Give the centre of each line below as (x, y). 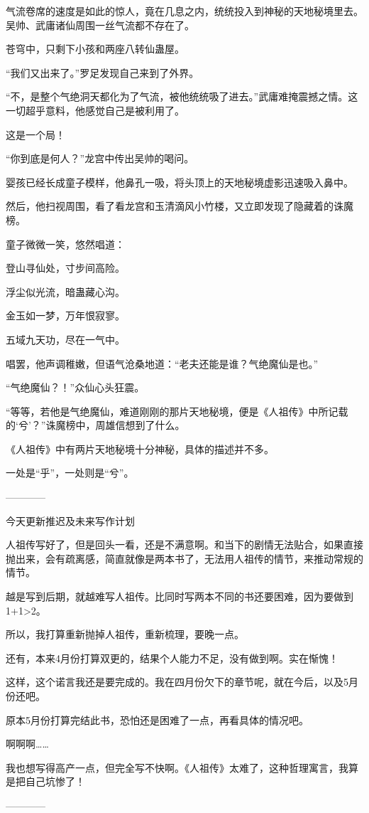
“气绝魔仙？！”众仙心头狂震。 (75, 387)
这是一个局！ (35, 134)
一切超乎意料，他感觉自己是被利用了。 (95, 110)
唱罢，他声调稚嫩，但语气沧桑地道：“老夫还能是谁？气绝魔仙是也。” (162, 363)
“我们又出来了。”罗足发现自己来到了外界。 (103, 72)
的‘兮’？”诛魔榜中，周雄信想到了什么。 (95, 425)
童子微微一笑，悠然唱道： (65, 244)
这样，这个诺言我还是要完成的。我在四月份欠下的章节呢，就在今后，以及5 (177, 682)
